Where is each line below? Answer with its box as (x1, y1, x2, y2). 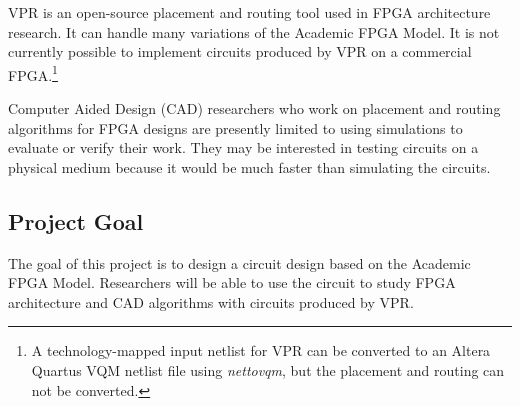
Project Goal (8, 205, 144, 236)
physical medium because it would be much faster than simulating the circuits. (8, 156, 491, 177)
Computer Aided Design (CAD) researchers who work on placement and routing (8, 98, 501, 119)
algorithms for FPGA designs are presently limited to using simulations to (8, 117, 463, 138)
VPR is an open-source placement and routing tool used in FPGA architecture (8, 2, 491, 22)
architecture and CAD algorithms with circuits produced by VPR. (8, 291, 414, 312)
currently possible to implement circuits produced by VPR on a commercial (8, 41, 472, 62)
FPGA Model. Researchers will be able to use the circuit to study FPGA (8, 272, 456, 293)
